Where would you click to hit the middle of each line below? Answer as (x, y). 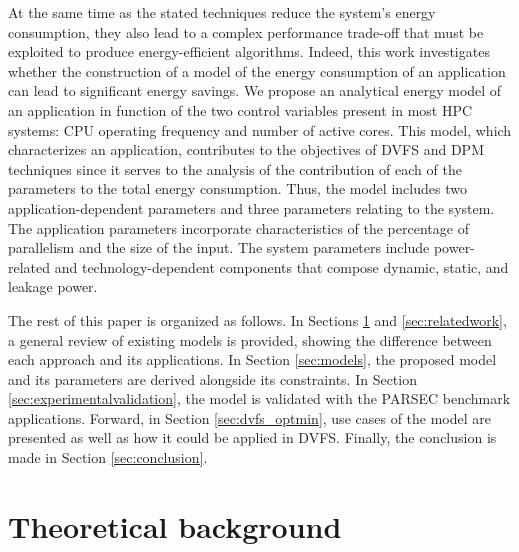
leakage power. (53, 286)
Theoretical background (175, 525)
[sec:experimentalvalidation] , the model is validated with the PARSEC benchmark (259, 398)
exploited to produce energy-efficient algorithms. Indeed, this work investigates (249, 51)
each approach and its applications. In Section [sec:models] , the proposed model (252, 359)
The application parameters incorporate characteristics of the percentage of (238, 227)
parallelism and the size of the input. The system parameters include (219, 247)
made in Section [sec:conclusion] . (108, 457)
